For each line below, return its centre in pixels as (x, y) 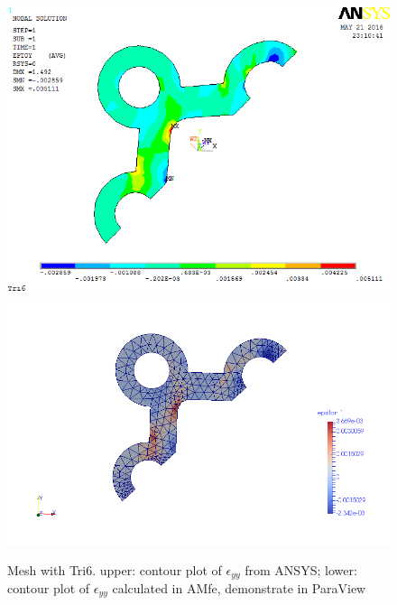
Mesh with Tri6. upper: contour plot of (115, 569)
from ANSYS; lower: (301, 569)
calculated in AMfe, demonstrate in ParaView (239, 588)
